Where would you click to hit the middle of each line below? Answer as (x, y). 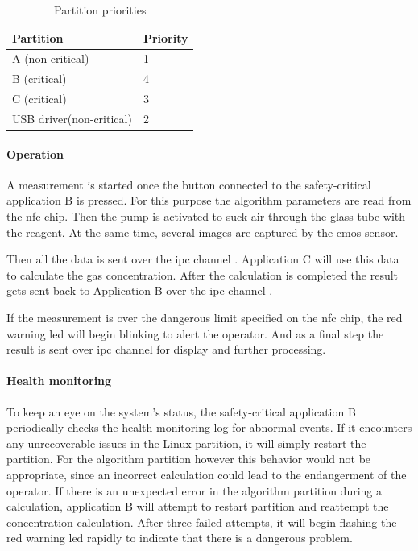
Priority (166, 37)
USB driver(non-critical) (72, 118)
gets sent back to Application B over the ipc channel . (140, 290)
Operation (35, 153)
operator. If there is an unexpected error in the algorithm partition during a (194, 490)
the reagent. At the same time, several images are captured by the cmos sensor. (203, 232)
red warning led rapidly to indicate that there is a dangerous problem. (180, 538)
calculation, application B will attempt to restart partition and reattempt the (198, 506)
